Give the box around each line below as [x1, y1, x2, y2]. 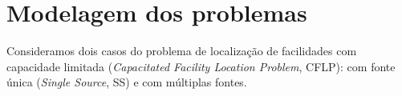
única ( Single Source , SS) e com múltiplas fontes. [6, 74, 247, 90]
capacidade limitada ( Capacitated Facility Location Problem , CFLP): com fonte [6, 58, 396, 74]
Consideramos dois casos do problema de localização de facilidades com [6, 42, 357, 59]
